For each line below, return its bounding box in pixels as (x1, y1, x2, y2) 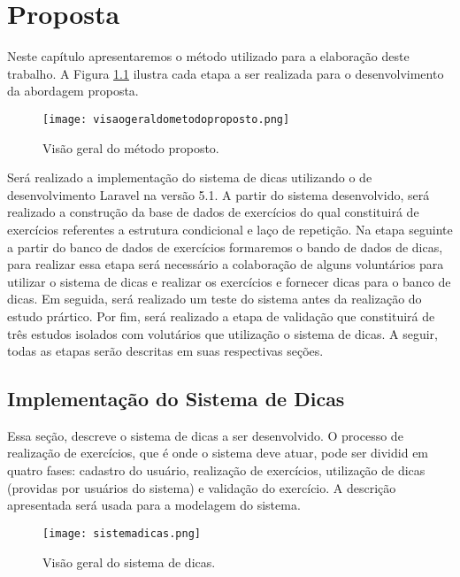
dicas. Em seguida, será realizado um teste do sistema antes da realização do (7, 289, 422, 308)
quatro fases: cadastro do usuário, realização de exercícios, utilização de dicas (7, 461, 425, 480)
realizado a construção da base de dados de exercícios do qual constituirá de (7, 203, 419, 221)
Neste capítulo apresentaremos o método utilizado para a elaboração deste (7, 47, 410, 65)
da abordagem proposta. (7, 81, 139, 100)
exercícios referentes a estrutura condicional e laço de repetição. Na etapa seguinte (7, 219, 453, 238)
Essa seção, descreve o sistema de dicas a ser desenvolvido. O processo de (7, 426, 403, 444)
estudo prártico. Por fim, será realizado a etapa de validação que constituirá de (7, 306, 435, 325)
